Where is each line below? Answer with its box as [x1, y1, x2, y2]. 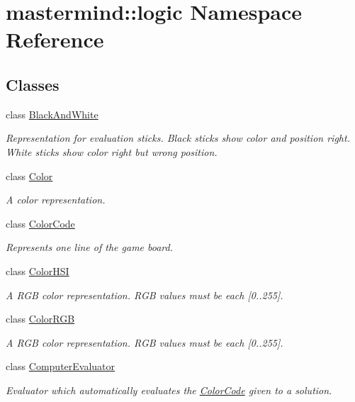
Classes [6, 73, 60, 95]
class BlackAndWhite [6, 106, 98, 121]
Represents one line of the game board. [6, 240, 173, 255]
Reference [6, 25, 104, 54]
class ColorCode [6, 216, 75, 230]
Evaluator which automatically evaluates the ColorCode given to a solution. [6, 382, 332, 397]
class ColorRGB [6, 311, 75, 326]
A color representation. [6, 192, 106, 207]
